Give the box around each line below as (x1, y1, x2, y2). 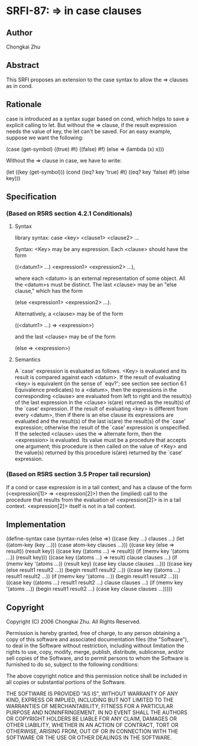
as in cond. (6, 82, 34, 89)
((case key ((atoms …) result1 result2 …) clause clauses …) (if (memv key (6, 579, 183, 586)
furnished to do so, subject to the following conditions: (6, 661, 139, 668)
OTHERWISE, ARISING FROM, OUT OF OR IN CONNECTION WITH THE (6, 728, 178, 735)
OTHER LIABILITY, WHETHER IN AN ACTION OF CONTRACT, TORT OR (6, 722, 178, 729)
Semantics (14, 356, 41, 363)
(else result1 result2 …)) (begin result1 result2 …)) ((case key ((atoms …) (6, 566, 181, 574)
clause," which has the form (14, 288, 83, 295)
